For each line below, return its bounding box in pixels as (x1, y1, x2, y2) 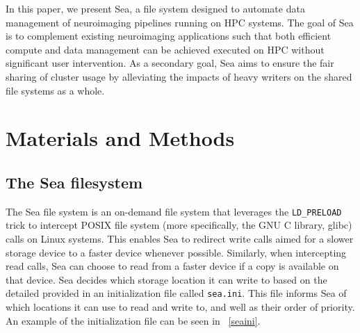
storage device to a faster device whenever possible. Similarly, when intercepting (6, 245, 347, 259)
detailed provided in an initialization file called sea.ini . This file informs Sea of (6, 286, 347, 300)
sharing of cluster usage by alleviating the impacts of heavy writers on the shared (6, 69, 352, 83)
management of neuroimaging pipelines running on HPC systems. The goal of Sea (6, 15, 354, 29)
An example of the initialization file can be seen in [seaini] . (6, 313, 261, 327)
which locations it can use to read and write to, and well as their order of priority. (6, 300, 355, 314)
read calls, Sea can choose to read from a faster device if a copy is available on (6, 259, 339, 273)
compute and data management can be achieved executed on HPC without (6, 42, 325, 56)
